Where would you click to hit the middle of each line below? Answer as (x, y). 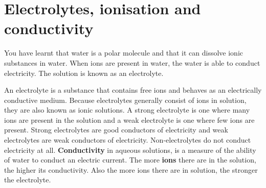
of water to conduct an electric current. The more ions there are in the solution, (130, 160)
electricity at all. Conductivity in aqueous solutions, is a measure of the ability (130, 150)
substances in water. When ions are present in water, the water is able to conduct (132, 62)
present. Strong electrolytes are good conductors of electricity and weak (116, 130)
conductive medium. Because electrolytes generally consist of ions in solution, (125, 100)
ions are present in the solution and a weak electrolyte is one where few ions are (129, 119)
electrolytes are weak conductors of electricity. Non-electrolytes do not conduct (128, 140)
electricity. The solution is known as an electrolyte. (84, 73)
